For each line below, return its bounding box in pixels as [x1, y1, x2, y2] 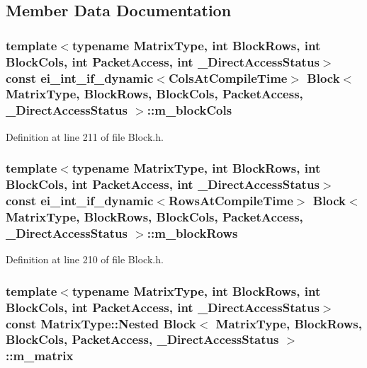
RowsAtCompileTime [168, 192, 293, 209]
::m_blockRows [147, 224, 238, 241]
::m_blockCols [147, 101, 232, 119]
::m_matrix [6, 347, 74, 364]
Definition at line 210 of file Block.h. [6, 252, 164, 267]
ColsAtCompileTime [168, 69, 288, 86]
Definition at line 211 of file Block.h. [6, 129, 164, 144]
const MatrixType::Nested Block [6, 314, 196, 332]
